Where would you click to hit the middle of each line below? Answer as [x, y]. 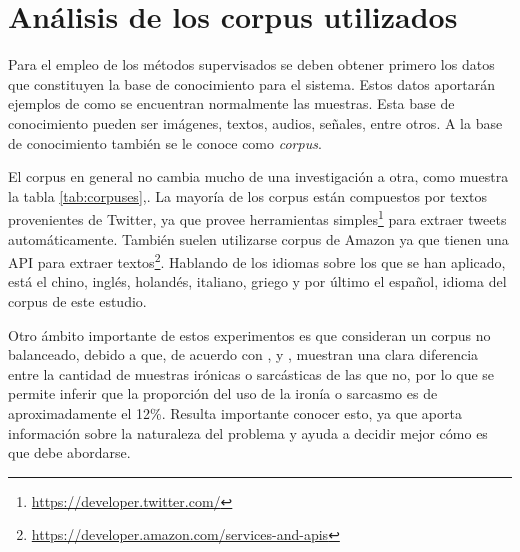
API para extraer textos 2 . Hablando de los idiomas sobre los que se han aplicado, [257, 260]
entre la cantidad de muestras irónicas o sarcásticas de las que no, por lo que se [251, 373]
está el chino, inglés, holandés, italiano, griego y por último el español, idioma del [257, 281]
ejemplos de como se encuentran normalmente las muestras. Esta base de [231, 103]
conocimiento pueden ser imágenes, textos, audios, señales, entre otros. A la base [255, 122]
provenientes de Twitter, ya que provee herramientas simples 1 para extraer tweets [257, 217]
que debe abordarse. [69, 452]
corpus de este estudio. [77, 300]
